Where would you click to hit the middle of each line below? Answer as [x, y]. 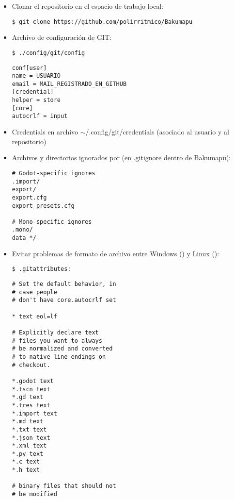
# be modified [34, 494]
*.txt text [29, 429]
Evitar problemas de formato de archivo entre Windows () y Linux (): [116, 253]
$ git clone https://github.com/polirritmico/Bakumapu [102, 22]
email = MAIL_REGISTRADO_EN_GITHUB [69, 84]
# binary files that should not [64, 486]
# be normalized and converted [62, 349]
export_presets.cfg [43, 206]
